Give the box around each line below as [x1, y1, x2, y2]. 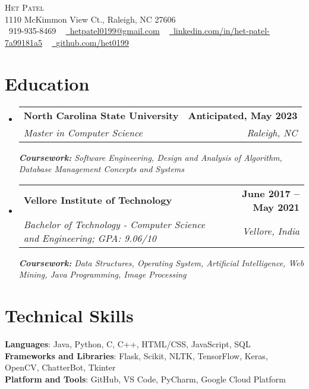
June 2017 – [242, 186, 299, 200]
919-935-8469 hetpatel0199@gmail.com [8, 24, 160, 37]
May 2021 [253, 200, 299, 214]
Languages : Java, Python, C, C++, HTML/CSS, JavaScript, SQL [5, 338, 251, 350]
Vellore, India [242, 224, 299, 238]
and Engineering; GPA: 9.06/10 [23, 231, 157, 245]
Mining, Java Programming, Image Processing [18, 268, 187, 281]
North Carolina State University [23, 108, 179, 122]
